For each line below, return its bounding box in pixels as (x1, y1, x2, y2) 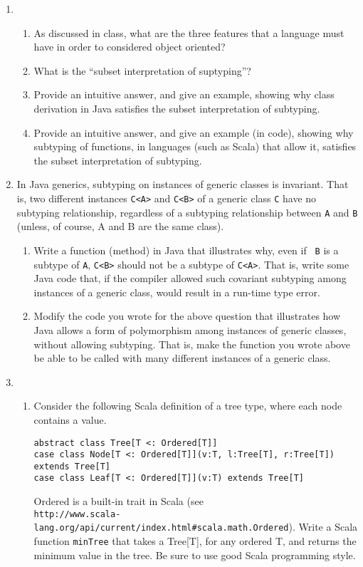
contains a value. (33, 412, 107, 427)
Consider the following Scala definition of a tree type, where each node (33, 398, 342, 413)
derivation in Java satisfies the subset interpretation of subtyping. (33, 100, 320, 115)
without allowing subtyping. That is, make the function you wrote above (33, 336, 350, 351)
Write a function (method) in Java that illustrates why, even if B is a (33, 242, 339, 257)
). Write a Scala (288, 519, 358, 534)
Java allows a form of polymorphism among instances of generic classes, (33, 322, 347, 337)
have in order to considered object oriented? (33, 39, 226, 54)
